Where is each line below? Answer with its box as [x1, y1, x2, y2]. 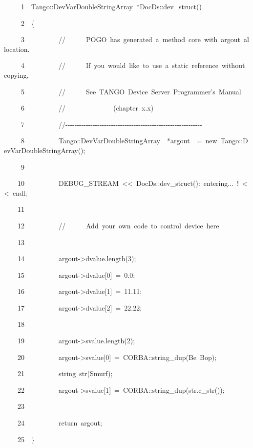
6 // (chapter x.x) [21, 103, 154, 113]
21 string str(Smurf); [17, 368, 113, 379]
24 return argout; [17, 418, 102, 428]
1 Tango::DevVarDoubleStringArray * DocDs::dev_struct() [21, 1, 202, 11]
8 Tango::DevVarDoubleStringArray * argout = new [21, 135, 217, 146]
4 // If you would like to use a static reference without [21, 60, 245, 70]
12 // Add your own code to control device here [17, 220, 219, 230]
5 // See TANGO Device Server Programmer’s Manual [21, 86, 241, 96]
